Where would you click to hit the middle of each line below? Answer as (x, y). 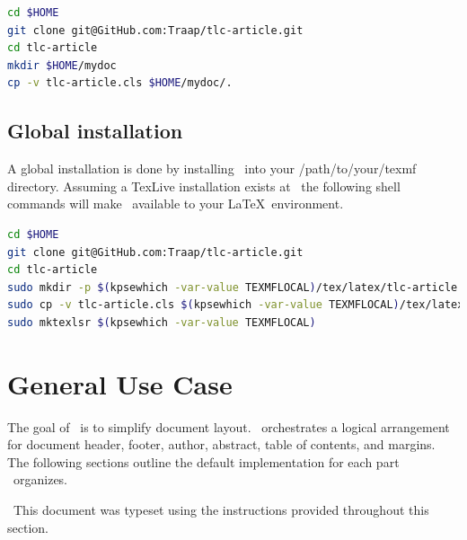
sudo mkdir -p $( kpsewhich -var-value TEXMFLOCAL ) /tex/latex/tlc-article (233, 287)
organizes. (40, 479)
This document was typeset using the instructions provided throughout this (221, 510)
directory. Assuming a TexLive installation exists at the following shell (204, 186)
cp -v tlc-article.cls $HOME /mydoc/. (120, 83)
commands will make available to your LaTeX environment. (176, 204)
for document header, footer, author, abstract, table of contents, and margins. (221, 444)
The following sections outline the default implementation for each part (203, 461)
